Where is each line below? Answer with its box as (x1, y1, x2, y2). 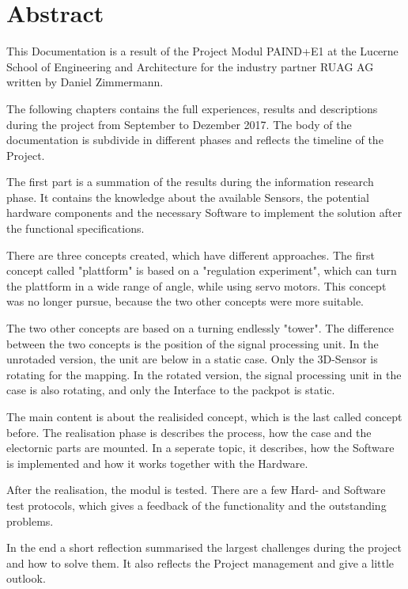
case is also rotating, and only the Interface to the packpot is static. (6, 382, 335, 398)
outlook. (6, 570, 46, 587)
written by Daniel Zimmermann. (6, 74, 164, 90)
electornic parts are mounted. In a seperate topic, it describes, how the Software (6, 439, 395, 456)
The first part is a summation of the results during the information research (6, 173, 374, 190)
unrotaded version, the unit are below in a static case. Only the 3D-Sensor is (6, 351, 378, 367)
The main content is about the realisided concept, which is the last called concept (6, 408, 402, 424)
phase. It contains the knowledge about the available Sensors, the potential (6, 188, 369, 205)
